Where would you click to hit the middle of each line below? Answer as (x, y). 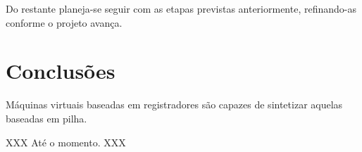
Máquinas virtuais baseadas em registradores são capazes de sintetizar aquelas (174, 104)
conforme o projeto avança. (64, 22)
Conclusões (61, 71)
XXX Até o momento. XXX (66, 142)
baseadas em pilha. (46, 118)
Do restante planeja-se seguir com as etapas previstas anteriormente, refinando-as (181, 8)
